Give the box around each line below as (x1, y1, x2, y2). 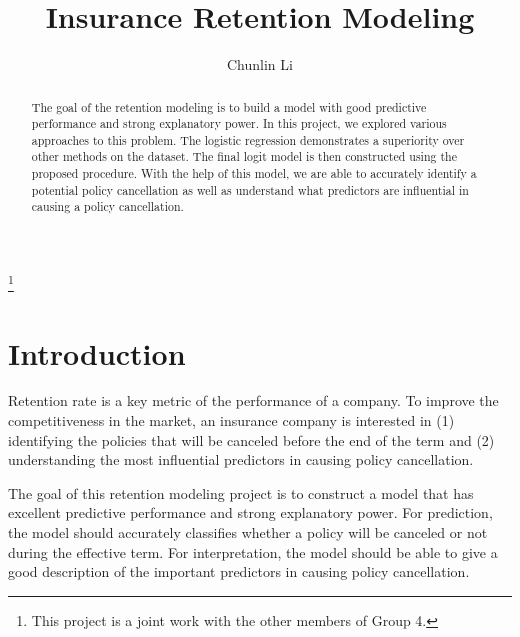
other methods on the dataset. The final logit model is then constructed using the (31, 148, 457, 165)
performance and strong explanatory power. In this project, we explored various (31, 115, 447, 132)
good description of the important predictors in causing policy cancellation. (8, 561, 470, 582)
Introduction (8, 332, 186, 373)
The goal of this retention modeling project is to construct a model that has (8, 482, 474, 503)
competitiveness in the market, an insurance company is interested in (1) (8, 410, 455, 431)
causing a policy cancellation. (31, 198, 184, 215)
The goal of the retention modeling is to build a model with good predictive (31, 98, 427, 115)
